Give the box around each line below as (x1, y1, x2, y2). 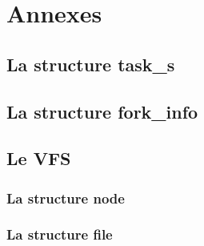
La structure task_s (6, 51, 175, 76)
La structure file (6, 224, 113, 244)
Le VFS (6, 146, 71, 171)
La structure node (6, 188, 125, 208)
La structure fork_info (6, 99, 198, 123)
